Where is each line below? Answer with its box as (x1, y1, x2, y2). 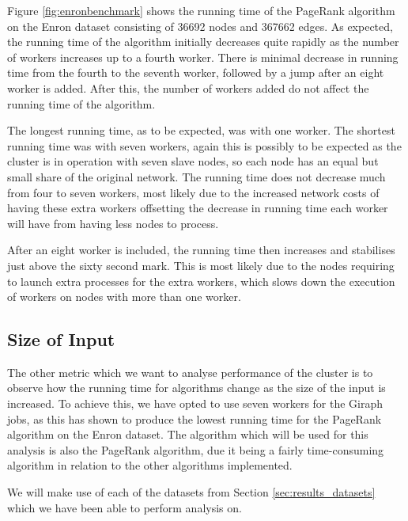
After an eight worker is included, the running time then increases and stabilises (7, 241, 395, 258)
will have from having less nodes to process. (7, 215, 219, 231)
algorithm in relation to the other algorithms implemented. (7, 457, 293, 473)
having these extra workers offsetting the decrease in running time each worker (7, 200, 388, 216)
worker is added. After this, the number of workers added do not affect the (7, 79, 369, 96)
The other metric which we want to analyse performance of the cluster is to (7, 363, 373, 380)
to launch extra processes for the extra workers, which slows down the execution (7, 272, 395, 289)
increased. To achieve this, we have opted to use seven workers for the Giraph (7, 395, 383, 412)
